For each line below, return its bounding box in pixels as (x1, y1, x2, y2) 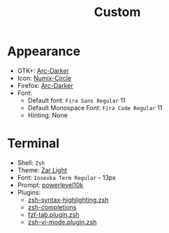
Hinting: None (27, 111, 68, 119)
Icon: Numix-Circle (17, 74, 72, 82)
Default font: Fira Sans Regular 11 (27, 96, 126, 105)
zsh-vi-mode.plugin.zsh (27, 218, 97, 226)
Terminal (7, 135, 60, 151)
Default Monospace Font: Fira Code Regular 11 (27, 103, 163, 112)
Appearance (7, 43, 81, 59)
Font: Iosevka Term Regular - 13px (17, 173, 117, 181)
